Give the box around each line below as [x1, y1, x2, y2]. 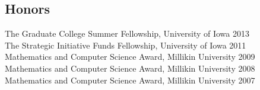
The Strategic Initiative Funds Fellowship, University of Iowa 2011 [5, 38, 246, 51]
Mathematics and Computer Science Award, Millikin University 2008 [5, 62, 255, 74]
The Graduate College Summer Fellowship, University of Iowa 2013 [5, 27, 249, 40]
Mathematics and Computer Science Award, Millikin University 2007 [5, 73, 255, 86]
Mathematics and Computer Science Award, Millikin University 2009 [5, 50, 255, 63]
